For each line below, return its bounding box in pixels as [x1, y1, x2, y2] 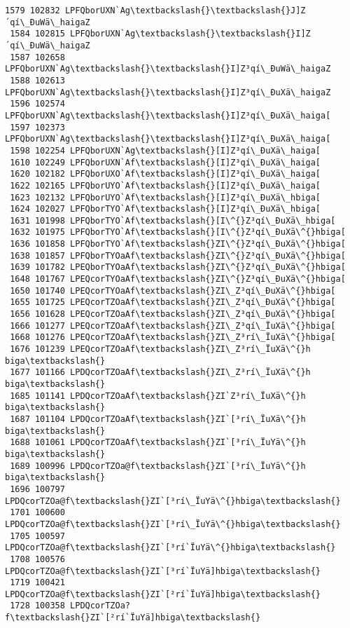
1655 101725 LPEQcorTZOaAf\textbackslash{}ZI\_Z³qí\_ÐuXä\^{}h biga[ [10, 297, 336, 308]
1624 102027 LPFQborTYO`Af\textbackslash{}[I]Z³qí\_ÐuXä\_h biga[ [10, 204, 321, 214]
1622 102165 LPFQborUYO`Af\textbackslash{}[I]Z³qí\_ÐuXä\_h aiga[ [10, 180, 321, 191]
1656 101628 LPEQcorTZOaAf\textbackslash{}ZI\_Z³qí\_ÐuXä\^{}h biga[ [10, 309, 336, 320]
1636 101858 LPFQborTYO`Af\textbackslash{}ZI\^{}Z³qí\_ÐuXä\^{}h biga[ [10, 239, 346, 250]
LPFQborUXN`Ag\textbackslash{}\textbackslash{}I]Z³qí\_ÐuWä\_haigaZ [5, 64, 331, 74]
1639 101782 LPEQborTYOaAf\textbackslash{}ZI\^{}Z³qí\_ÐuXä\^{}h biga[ [10, 262, 346, 273]
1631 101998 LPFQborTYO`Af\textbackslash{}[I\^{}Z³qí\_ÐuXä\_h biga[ [10, 215, 336, 226]
